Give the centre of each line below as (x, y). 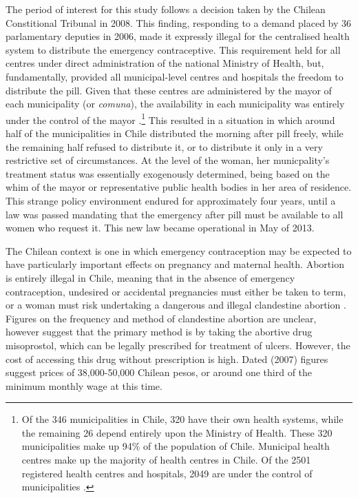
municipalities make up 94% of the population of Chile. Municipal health (176, 446)
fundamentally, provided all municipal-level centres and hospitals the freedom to (175, 76)
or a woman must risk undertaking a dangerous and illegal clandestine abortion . (176, 305)
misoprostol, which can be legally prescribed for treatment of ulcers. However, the (178, 345)
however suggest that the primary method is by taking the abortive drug (159, 332)
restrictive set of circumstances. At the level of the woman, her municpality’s (168, 160)
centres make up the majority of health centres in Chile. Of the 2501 (166, 460)
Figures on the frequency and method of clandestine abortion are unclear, (161, 318)
